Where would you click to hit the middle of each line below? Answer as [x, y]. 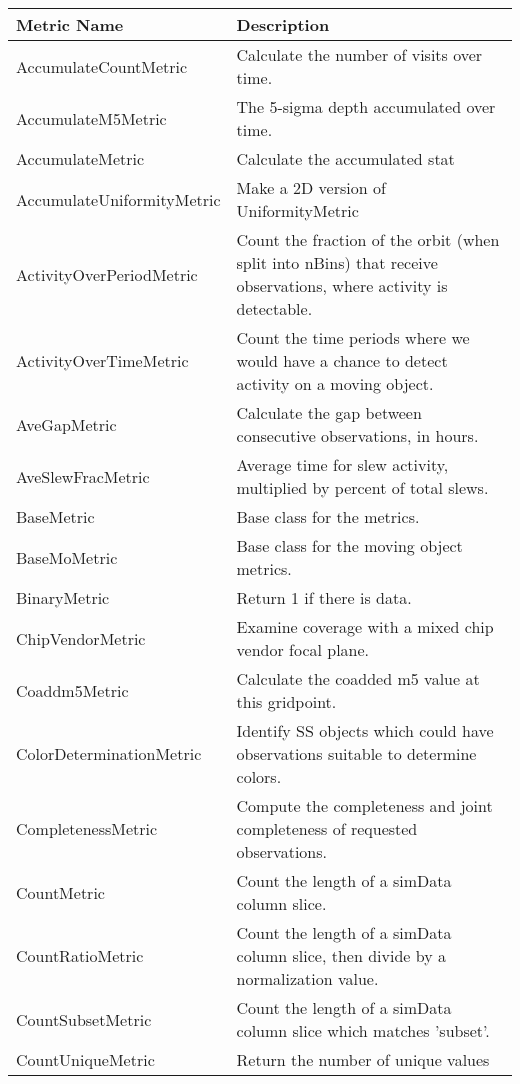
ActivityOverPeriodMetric [107, 274]
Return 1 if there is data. [324, 597]
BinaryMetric [63, 597]
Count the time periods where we [353, 337]
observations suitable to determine [356, 753]
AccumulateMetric [80, 158]
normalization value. [307, 978]
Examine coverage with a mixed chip [365, 626]
